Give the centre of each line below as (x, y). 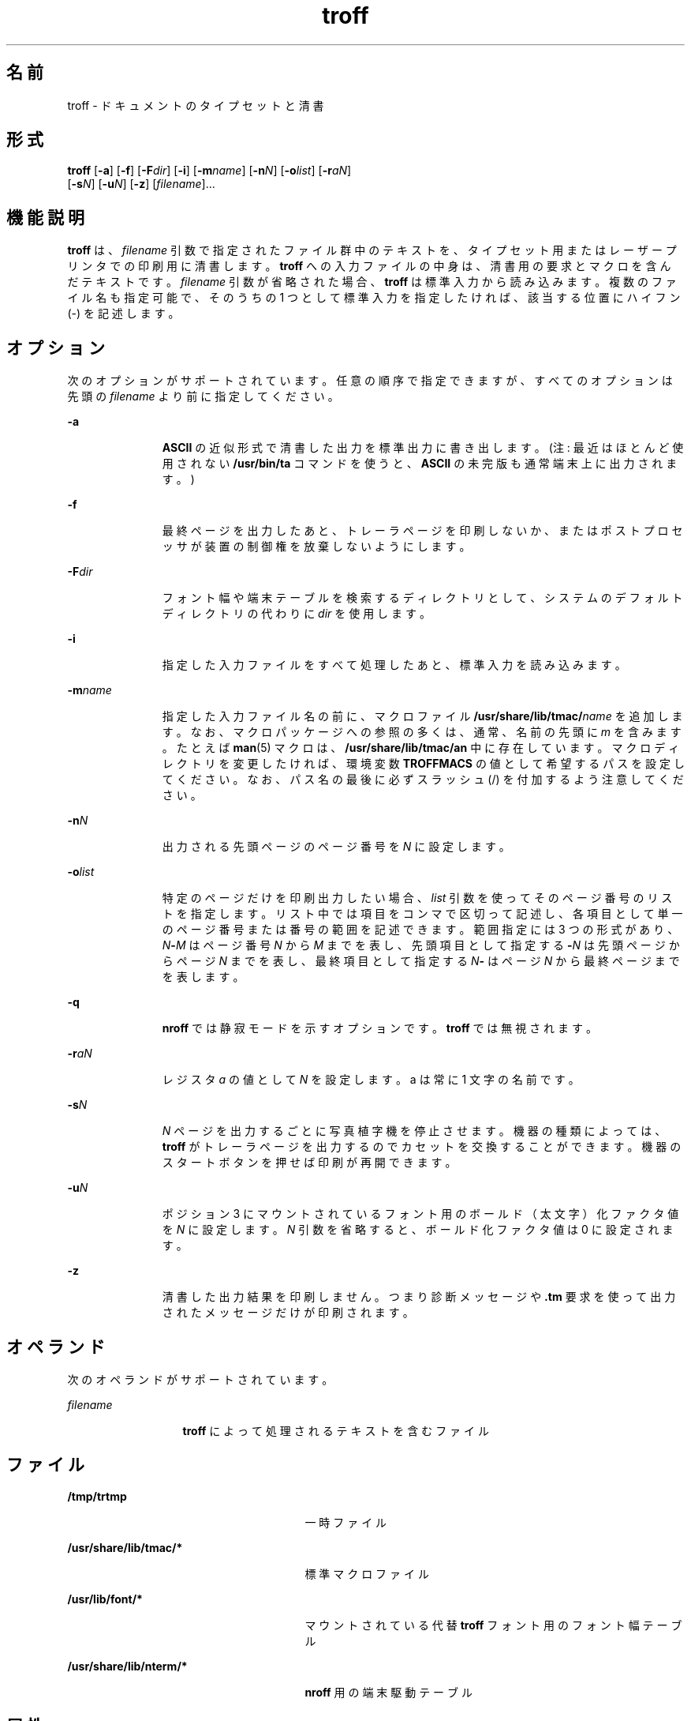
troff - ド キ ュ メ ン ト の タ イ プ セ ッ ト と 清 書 (196, 105)
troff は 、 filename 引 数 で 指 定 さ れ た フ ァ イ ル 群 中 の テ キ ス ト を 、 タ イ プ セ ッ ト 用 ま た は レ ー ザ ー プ (372, 250)
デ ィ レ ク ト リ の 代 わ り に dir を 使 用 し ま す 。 (296, 614)
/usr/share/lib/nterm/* (127, 1666)
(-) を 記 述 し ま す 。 (123, 314)
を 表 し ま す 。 (203, 977)
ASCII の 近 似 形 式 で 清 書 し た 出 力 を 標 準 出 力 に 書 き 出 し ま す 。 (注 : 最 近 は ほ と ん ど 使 (423, 448)
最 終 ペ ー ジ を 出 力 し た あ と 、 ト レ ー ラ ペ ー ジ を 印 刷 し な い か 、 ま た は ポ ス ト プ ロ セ (422, 531)
